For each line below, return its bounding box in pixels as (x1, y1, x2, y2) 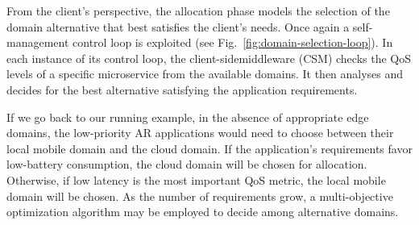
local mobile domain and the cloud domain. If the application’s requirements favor (6, 140, 413, 156)
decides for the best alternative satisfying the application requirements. (6, 81, 358, 98)
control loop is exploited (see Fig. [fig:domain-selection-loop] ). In (73, 34, 393, 51)
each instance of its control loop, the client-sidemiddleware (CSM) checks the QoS (6, 49, 412, 66)
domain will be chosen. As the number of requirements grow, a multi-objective (6, 187, 393, 204)
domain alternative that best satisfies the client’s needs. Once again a (6, 18, 350, 35)
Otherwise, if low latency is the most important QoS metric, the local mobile (6, 171, 386, 188)
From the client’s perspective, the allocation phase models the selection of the (6, 2, 390, 19)
